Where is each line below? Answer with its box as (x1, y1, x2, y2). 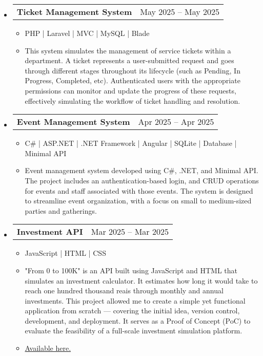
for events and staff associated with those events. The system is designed (25, 185, 253, 196)
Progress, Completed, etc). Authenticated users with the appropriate (25, 75, 240, 86)
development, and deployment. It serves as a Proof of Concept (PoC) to (25, 315, 251, 326)
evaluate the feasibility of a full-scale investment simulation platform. (25, 325, 242, 336)
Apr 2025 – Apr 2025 (138, 116, 214, 128)
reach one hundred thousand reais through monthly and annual (25, 285, 224, 296)
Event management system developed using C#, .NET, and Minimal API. (25, 165, 258, 176)
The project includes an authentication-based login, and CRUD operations (25, 175, 259, 185)
